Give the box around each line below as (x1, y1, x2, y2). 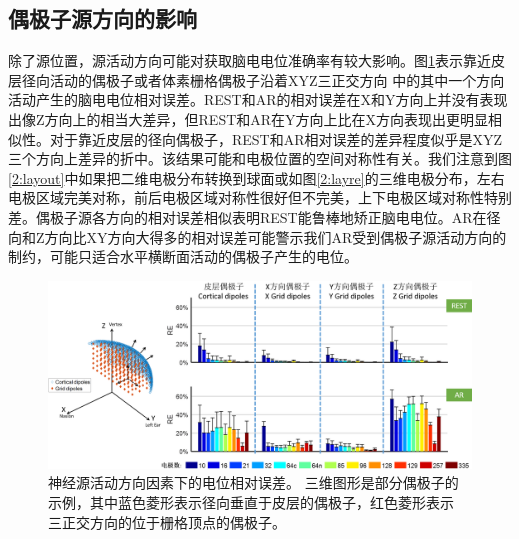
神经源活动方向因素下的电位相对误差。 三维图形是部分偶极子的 (48, 472, 459, 493)
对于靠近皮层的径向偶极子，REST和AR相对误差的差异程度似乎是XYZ (49, 128, 503, 149)
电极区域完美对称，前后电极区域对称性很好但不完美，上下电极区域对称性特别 (8, 187, 512, 208)
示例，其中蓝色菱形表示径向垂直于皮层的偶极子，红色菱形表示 (48, 491, 454, 512)
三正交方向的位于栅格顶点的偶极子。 (48, 511, 286, 532)
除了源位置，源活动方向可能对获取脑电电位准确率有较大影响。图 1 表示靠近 (8, 50, 491, 71)
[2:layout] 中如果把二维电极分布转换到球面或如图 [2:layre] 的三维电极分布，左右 (8, 167, 505, 188)
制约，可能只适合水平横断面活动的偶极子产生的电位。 (8, 246, 358, 267)
